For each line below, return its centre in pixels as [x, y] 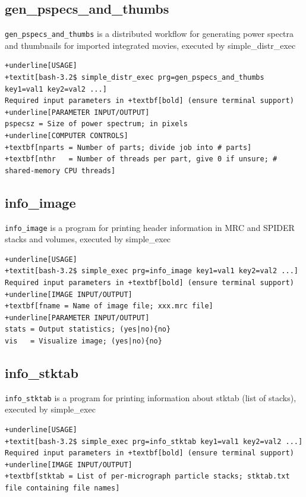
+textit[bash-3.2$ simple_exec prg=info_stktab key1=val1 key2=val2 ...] [154, 441]
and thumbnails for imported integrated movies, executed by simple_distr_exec [150, 45]
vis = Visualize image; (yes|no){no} [83, 341]
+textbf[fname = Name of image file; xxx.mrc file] [109, 306]
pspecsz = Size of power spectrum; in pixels [96, 124]
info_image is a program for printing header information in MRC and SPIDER [150, 227]
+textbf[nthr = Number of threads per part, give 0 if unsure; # [141, 159]
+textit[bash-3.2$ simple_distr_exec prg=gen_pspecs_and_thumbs [135, 78]
